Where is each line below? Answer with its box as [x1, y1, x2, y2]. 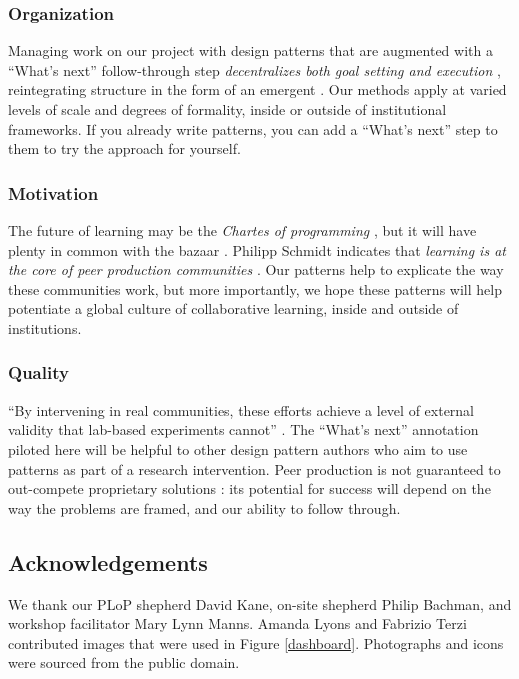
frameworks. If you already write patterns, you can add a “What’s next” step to [8, 118, 498, 139]
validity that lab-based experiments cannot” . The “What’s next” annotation [8, 419, 479, 440]
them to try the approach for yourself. [8, 138, 241, 159]
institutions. [8, 317, 82, 338]
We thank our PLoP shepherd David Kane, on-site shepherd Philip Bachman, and [8, 593, 512, 614]
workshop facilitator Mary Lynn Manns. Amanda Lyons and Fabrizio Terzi [8, 613, 467, 634]
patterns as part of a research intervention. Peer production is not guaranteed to [8, 458, 501, 479]
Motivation [8, 180, 99, 205]
